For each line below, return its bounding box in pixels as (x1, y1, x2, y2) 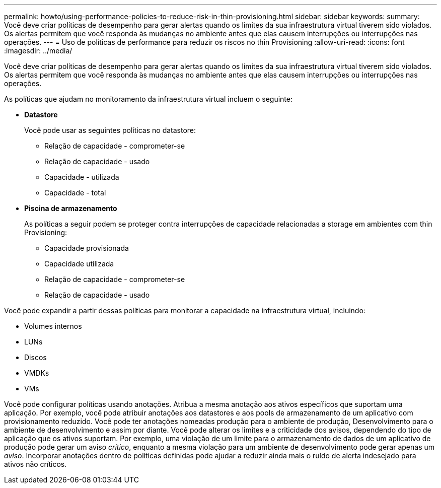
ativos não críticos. (4, 460, 67, 468)
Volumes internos (24, 322, 82, 330)
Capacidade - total (44, 188, 106, 197)
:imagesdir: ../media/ (4, 46, 72, 55)
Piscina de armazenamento (24, 204, 117, 213)
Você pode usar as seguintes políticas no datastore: (24, 126, 196, 134)
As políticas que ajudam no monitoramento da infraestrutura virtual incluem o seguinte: (4, 95, 293, 103)
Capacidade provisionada (44, 244, 129, 252)
